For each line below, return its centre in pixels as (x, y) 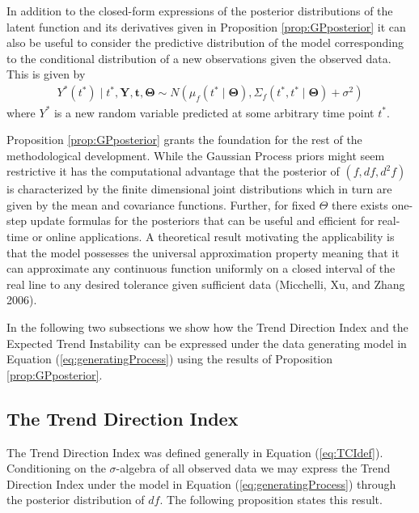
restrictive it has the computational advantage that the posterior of (173, 171)
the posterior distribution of (76, 500)
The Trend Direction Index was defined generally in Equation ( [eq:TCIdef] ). (195, 452)
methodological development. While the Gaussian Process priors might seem (196, 155)
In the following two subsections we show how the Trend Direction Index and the (207, 327)
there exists (360, 204)
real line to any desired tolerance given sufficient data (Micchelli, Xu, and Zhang (206, 284)
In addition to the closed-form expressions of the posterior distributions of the (200, 11)
